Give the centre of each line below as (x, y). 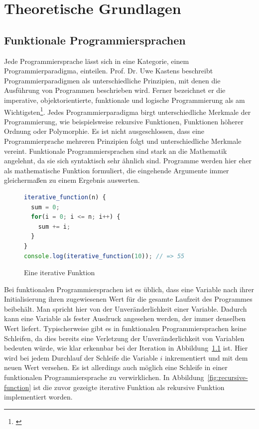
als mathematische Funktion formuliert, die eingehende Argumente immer (117, 170)
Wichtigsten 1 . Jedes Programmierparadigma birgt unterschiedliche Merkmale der (128, 111)
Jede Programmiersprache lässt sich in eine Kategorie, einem (97, 61)
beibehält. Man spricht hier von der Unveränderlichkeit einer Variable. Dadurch (126, 308)
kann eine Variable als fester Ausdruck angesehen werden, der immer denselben (125, 318)
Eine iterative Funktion (60, 272)
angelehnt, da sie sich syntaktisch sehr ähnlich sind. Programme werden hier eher (128, 161)
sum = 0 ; (45, 207)
